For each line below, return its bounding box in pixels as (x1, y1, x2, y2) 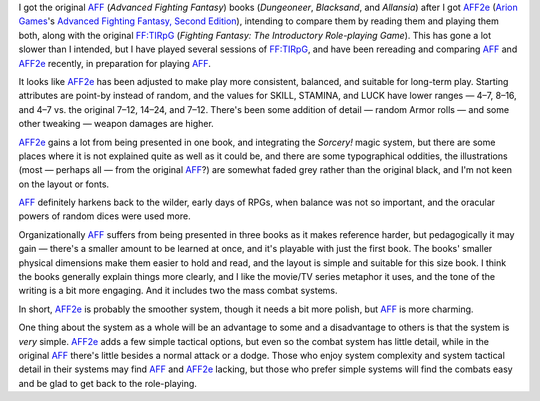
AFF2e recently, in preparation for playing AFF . (18, 57, 212, 69)
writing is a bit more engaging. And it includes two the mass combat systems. (18, 285, 339, 297)
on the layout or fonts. (18, 178, 110, 190)
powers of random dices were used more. (18, 210, 191, 222)
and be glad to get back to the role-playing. (18, 377, 197, 389)
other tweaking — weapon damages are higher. (18, 118, 214, 130)
